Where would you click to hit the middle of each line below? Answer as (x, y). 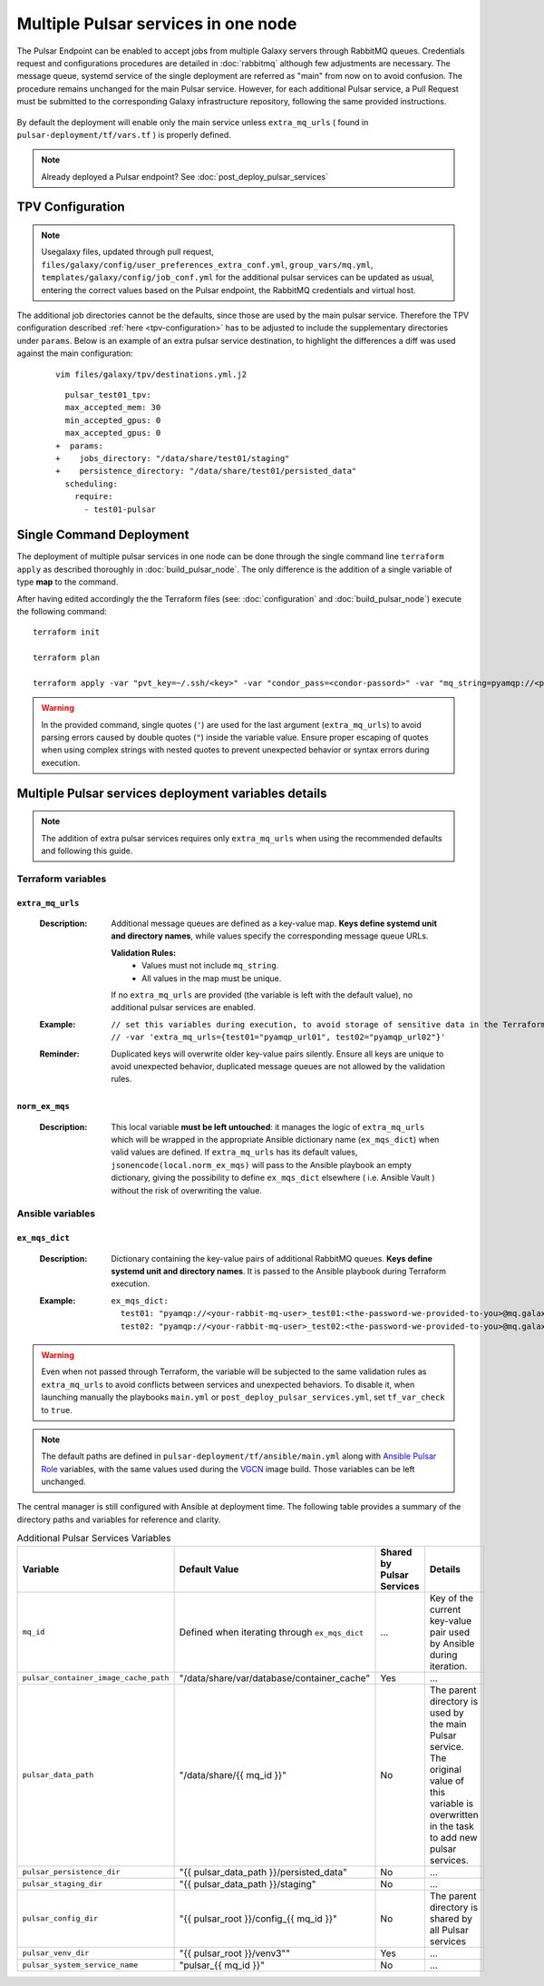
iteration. (448, 1666)
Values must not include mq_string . (210, 966)
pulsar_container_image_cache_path (96, 1678)
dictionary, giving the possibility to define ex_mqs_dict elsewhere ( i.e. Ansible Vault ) (273, 1178)
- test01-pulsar (120, 509)
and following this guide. (87, 851)
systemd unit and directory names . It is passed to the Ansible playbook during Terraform (278, 1271)
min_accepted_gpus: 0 (113, 420)
